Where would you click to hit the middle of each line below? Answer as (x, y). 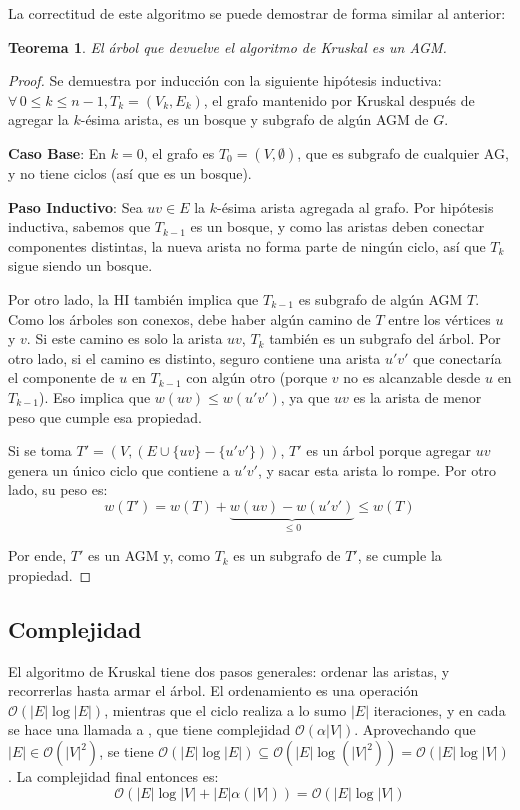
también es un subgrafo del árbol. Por (385, 338)
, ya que (305, 396)
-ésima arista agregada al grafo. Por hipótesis (355, 206)
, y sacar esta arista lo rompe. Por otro (377, 469)
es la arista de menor (417, 396)
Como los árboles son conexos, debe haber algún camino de (189, 318)
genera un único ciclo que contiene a (119, 469)
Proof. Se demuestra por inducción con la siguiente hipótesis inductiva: (225, 80)
